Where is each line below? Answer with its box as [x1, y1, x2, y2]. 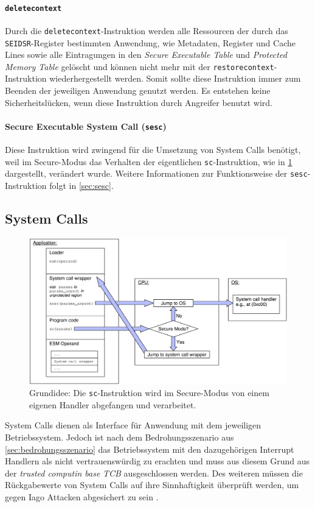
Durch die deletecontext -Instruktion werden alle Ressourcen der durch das [5, 24, 288, 37]
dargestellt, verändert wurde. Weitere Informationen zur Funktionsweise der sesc [5, 167, 308, 180]
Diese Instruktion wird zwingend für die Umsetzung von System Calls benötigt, [5, 143, 301, 156]
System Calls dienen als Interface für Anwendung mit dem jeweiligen [5, 419, 261, 431]
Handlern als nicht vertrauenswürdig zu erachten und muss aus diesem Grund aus [5, 455, 310, 467]
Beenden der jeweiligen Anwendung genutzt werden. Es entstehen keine [5, 84, 271, 97]
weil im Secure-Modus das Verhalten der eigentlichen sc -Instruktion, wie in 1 [5, 155, 292, 168]
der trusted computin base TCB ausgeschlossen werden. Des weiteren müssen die [5, 466, 303, 479]
